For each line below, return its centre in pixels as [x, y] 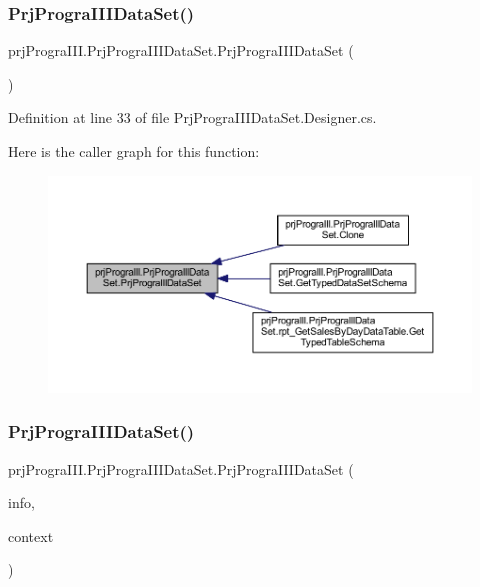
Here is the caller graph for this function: [134, 151]
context [31, 535]
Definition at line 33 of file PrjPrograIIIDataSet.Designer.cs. [192, 117]
